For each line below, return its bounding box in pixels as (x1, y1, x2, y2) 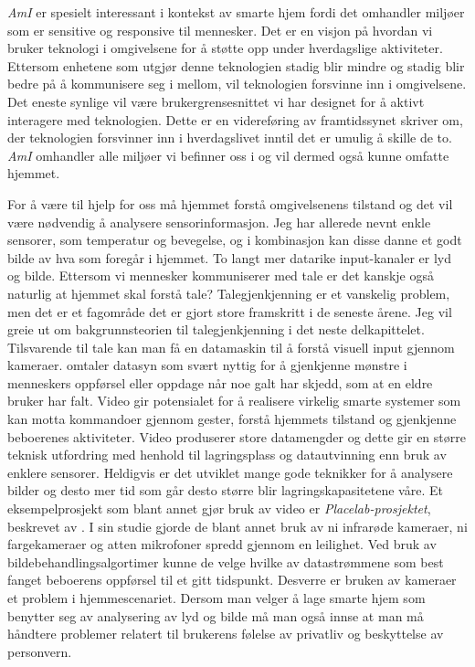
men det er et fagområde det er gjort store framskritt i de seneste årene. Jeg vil (7, 302, 452, 321)
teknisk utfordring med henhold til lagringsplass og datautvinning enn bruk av (7, 445, 447, 464)
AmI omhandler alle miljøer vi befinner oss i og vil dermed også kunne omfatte (7, 145, 449, 164)
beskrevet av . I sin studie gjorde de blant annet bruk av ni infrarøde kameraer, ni (7, 516, 468, 535)
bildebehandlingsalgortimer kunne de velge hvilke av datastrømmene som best (7, 552, 444, 571)
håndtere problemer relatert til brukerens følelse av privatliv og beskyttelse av (7, 624, 444, 643)
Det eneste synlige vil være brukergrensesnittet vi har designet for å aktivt (7, 91, 425, 111)
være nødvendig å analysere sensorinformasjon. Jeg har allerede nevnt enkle (7, 212, 431, 231)
